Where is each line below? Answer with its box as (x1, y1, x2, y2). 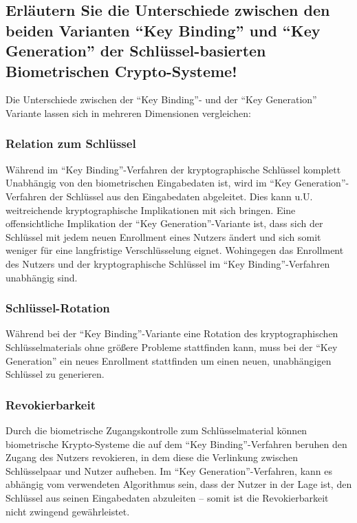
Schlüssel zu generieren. (6, 367, 105, 381)
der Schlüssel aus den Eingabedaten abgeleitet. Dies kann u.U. (50, 189, 313, 203)
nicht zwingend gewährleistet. (6, 504, 130, 518)
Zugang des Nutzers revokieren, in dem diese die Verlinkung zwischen (6, 450, 299, 465)
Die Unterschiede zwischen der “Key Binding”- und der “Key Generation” (6, 92, 317, 107)
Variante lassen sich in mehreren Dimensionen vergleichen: (6, 105, 251, 120)
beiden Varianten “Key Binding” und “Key (6, 19, 321, 41)
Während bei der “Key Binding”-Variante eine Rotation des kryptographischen (6, 326, 338, 341)
